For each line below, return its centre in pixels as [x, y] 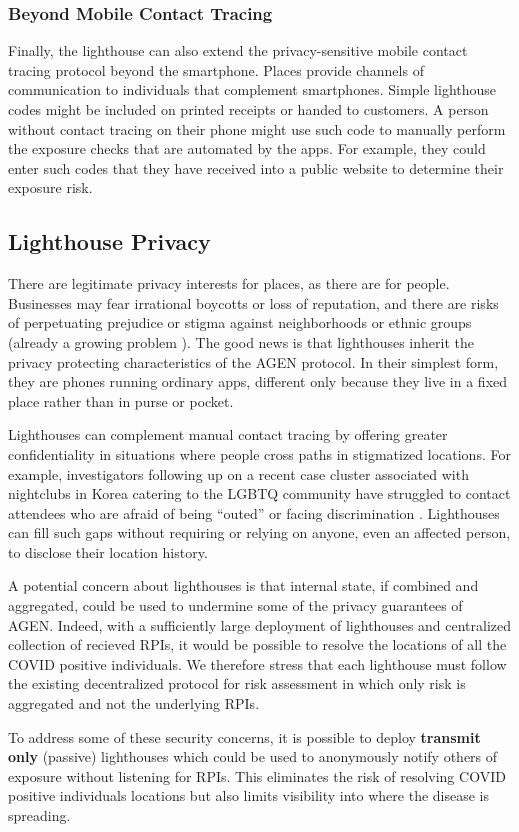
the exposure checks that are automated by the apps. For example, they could [247, 148]
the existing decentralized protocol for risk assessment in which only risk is [237, 683]
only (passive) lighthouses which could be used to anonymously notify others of [253, 756]
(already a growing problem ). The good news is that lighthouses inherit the [241, 341]
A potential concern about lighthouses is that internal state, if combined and [243, 585]
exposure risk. [50, 187]
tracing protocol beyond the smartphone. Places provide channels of [216, 69]
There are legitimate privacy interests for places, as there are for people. [229, 283]
